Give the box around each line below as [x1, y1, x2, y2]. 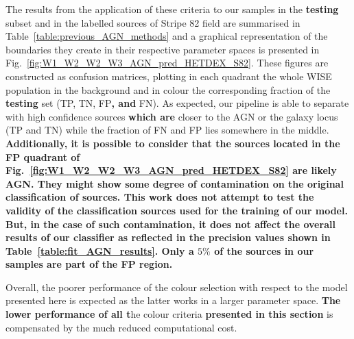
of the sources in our [214, 243, 314, 258]
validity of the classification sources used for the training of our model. [5, 203, 348, 217]
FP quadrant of [5, 149, 80, 164]
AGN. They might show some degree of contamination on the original [5, 176, 344, 190]
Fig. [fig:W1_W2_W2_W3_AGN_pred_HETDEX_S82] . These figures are [5, 55, 329, 70]
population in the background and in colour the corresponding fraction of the [5, 82, 331, 97]
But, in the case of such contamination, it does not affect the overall [5, 216, 335, 231]
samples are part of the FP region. [5, 257, 173, 271]
